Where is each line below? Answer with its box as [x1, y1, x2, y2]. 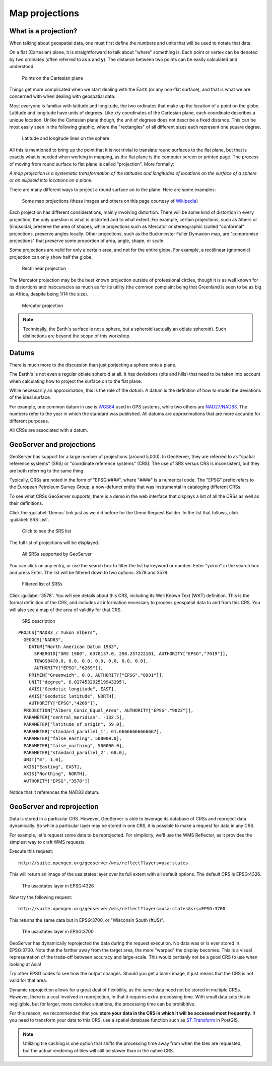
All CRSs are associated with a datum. [9, 427, 88, 433]
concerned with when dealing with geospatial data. [9, 93, 116, 99]
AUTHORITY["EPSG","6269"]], [34, 665, 103, 671]
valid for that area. [9, 977, 47, 983]
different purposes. [9, 418, 49, 424]
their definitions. [9, 500, 43, 506]
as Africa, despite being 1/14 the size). [9, 291, 89, 297]
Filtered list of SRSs [22, 581, 63, 587]
